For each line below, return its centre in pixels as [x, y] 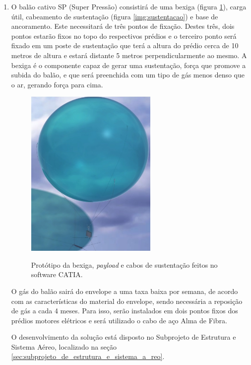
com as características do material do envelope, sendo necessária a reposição [127, 301]
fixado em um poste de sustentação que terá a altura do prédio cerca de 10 [125, 45]
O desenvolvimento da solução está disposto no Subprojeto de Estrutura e [124, 337]
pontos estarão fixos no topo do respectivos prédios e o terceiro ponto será [124, 36]
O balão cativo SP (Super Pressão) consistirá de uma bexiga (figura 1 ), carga [129, 6]
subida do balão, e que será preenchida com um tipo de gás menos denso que [128, 75]
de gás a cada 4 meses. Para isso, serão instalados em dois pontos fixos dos [125, 311]
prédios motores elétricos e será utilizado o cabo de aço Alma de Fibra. [119, 320]
